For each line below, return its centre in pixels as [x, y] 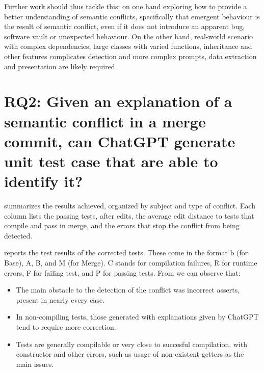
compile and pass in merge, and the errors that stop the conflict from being [122, 226]
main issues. [35, 364]
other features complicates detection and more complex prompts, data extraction [130, 56]
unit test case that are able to [111, 161]
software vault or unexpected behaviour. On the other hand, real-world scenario [129, 36]
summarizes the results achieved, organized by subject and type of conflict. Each [130, 206]
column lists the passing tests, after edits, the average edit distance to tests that [129, 215]
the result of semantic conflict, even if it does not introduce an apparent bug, [125, 26]
